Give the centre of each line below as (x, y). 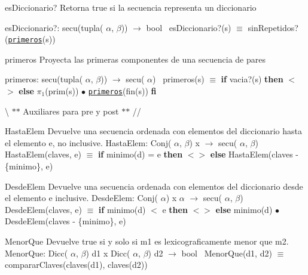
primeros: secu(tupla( (44, 79)
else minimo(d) (244, 209)
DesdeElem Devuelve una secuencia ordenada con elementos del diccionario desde (154, 186)
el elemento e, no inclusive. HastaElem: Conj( (88, 142)
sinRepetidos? (273, 27)
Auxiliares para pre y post (71, 111)
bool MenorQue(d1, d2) (227, 253)
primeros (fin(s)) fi (122, 91)
